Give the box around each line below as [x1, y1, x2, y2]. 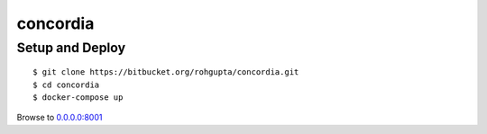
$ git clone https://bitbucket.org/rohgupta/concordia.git [32, 67, 299, 77]
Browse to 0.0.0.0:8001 [16, 112, 103, 123]
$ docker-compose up [32, 92, 124, 103]
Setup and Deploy [16, 40, 126, 56]
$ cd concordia [32, 79, 100, 90]
